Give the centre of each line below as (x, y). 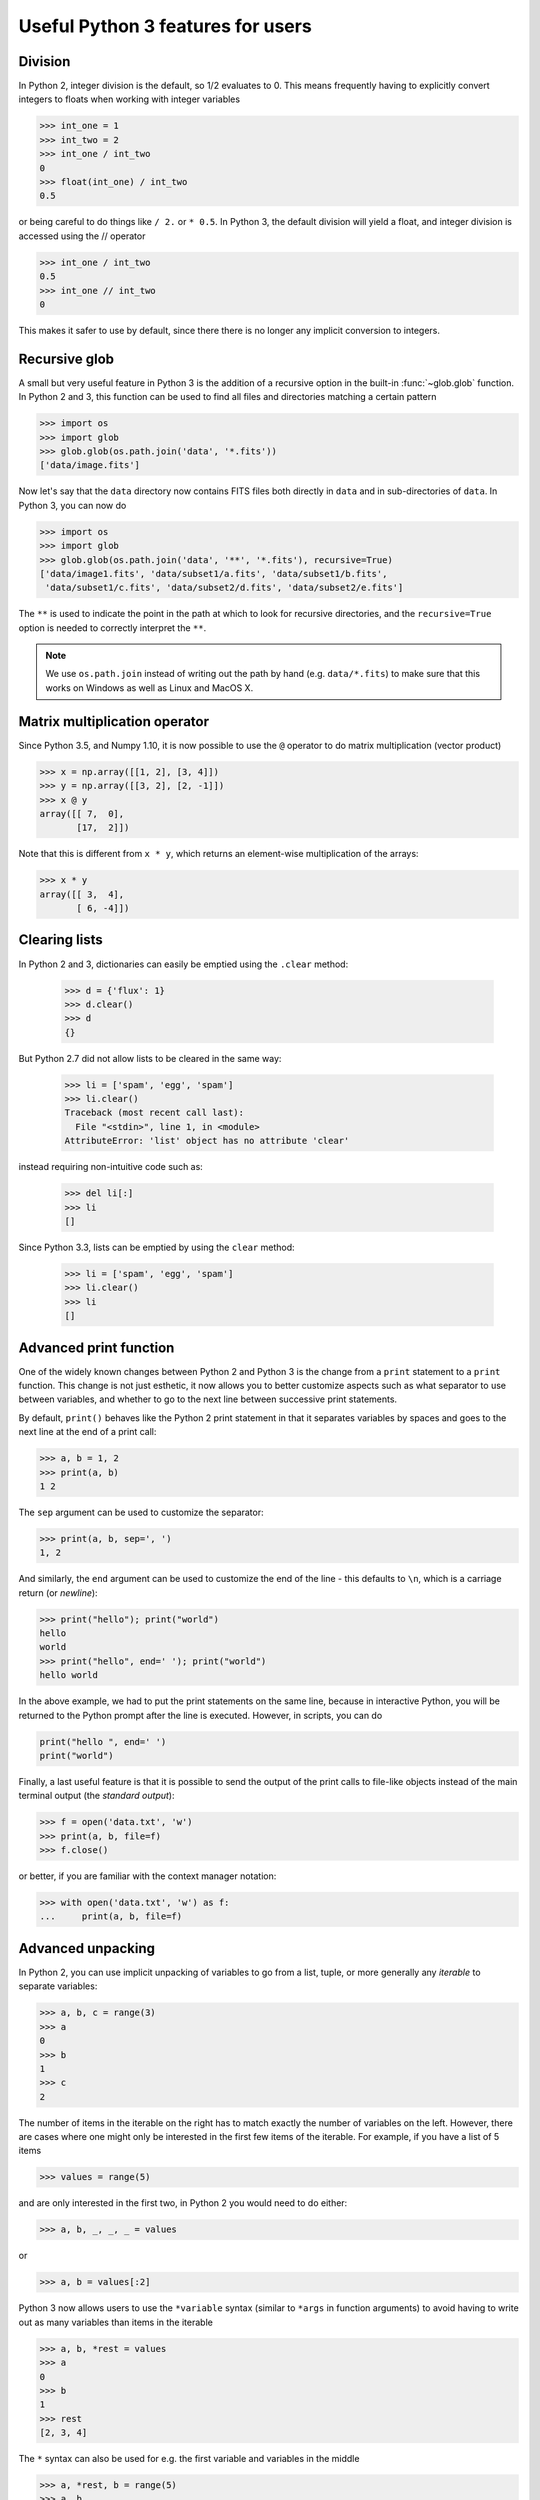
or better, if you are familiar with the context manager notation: (147, 1876)
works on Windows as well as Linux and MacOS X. (149, 687)
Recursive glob (66, 358)
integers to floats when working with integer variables (129, 99)
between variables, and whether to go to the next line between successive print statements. (208, 1399)
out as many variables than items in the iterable (116, 2322)
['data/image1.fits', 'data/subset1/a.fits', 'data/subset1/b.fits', (213, 573)
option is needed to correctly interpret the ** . (112, 627)
